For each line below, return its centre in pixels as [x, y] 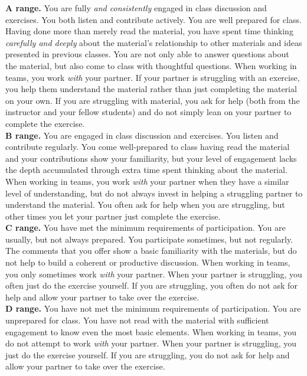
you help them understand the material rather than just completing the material [151, 89]
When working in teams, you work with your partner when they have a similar [147, 181]
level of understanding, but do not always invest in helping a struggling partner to [154, 193]
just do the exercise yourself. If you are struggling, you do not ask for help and [148, 354]
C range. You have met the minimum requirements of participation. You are [146, 228]
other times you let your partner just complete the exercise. [113, 216]
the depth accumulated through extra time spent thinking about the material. [146, 170]
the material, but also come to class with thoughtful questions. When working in [151, 65]
